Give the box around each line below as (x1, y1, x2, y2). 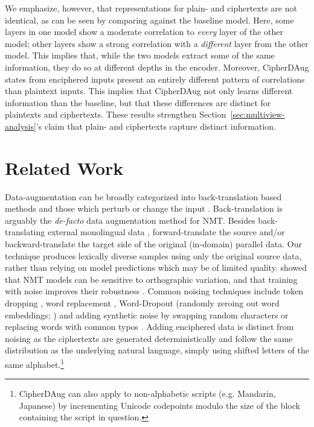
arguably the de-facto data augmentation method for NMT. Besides (5, 213, 255, 226)
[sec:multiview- (230, 108, 285, 121)
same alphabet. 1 (5, 356, 65, 370)
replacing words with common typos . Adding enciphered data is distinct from (5, 320, 294, 333)
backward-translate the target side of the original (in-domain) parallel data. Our (5, 238, 302, 250)
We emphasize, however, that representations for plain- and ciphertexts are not (5, 2, 297, 14)
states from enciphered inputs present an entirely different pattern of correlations (5, 72, 305, 85)
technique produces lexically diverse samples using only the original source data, (5, 249, 302, 262)
